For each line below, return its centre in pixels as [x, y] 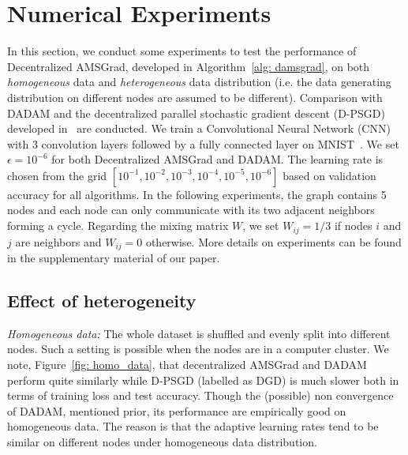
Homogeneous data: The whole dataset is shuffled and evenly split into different [199, 333]
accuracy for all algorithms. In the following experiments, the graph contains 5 [197, 194]
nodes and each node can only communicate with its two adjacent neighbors [191, 210]
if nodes [353, 226]
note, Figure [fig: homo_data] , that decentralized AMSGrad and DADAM [187, 364]
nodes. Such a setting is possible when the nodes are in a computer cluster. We [198, 349]
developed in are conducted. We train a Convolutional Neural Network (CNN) [199, 128]
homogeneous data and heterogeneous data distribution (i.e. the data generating [199, 82]
